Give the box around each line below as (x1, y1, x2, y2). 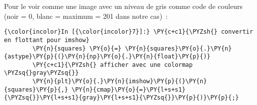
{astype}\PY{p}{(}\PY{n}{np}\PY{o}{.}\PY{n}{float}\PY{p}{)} (4, 53, 211, 60)
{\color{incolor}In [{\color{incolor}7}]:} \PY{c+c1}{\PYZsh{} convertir (4, 28, 254, 36)
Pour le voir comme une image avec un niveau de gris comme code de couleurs (4, 1, 243, 11)
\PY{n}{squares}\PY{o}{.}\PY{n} (125, 45, 232, 52)
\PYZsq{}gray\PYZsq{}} (4, 69, 79, 77)
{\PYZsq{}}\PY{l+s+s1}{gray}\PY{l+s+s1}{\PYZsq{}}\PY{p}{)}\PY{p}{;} (4, 94, 239, 102)
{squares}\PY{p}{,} (4, 86, 68, 93)
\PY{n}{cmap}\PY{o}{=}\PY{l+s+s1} (72, 86, 186, 93)
